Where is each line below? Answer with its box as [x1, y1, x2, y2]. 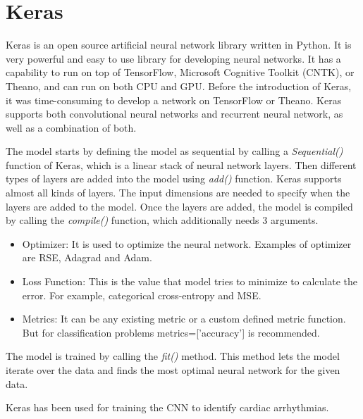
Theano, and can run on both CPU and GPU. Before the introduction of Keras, [6, 78, 352, 93]
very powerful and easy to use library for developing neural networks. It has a [6, 51, 341, 65]
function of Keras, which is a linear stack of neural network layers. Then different [6, 157, 357, 172]
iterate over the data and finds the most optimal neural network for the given [6, 363, 340, 377]
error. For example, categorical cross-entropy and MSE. [22, 287, 262, 302]
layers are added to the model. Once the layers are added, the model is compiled [6, 199, 353, 213]
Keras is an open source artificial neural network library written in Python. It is [6, 37, 352, 52]
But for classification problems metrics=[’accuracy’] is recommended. [22, 325, 320, 339]
